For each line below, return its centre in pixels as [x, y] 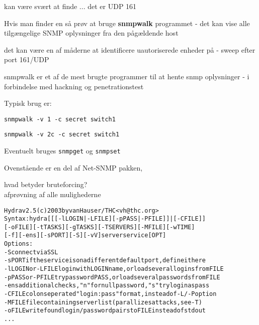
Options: [19, 244]
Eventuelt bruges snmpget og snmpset [62, 151]
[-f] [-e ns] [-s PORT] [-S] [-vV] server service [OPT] [85, 235]
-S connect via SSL [31, 252]
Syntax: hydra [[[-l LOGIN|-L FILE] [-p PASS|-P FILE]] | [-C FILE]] [105, 219]
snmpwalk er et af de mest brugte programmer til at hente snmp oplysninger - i [127, 76]
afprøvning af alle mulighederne [53, 194]
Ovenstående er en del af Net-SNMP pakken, [73, 167]
